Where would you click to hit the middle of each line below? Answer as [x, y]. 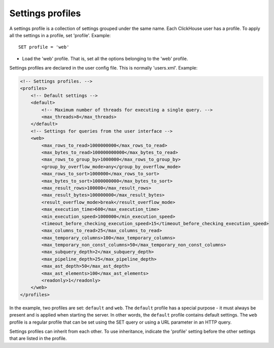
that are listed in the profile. [38, 338]
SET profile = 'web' [44, 47]
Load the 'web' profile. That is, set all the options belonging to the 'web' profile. [105, 58]
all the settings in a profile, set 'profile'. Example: [60, 35]
